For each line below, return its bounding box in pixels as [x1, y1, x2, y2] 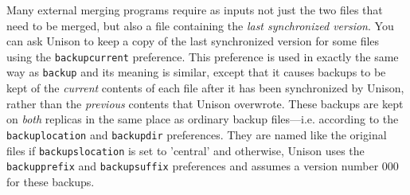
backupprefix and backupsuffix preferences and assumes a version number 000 [6, 158, 399, 174]
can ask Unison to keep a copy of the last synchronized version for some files [6, 33, 380, 49]
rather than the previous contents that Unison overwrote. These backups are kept [6, 95, 404, 111]
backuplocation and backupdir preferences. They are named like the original [6, 126, 387, 142]
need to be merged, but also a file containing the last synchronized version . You [6, 17, 394, 33]
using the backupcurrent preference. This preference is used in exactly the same [6, 48, 399, 64]
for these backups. [6, 173, 95, 189]
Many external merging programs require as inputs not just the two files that [6, 2, 383, 18]
